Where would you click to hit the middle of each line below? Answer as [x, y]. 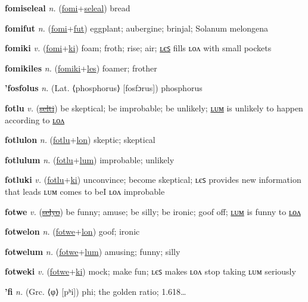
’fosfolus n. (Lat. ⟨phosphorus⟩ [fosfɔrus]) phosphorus [104, 88]
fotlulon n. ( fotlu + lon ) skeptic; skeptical [80, 140]
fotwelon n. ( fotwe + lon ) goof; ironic [72, 231]
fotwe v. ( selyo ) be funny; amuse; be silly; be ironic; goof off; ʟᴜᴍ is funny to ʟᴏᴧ [153, 211]
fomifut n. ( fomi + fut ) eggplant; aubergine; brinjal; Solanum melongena [137, 28]
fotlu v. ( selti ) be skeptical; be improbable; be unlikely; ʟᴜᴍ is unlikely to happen [154, 108]
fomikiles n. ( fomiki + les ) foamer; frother [81, 68]
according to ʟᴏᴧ [35, 119]
